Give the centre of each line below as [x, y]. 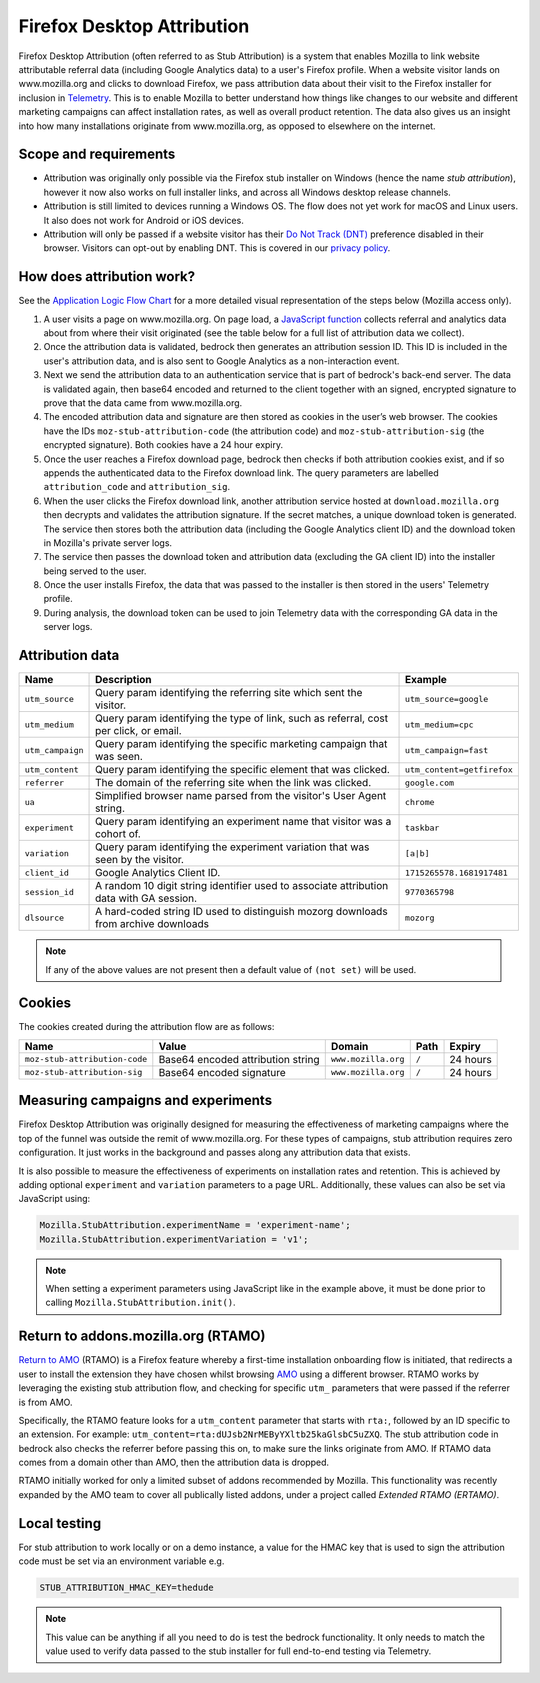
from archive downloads [152, 924]
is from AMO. [45, 1402]
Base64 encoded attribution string [239, 1059]
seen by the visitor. [140, 860]
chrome [420, 801]
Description [123, 680]
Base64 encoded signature [222, 1072]
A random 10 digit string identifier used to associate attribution [242, 886]
